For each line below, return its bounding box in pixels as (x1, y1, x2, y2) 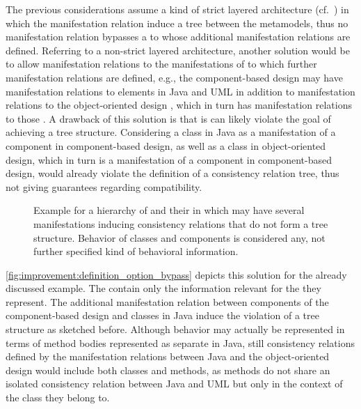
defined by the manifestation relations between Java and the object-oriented (6, 349, 330, 364)
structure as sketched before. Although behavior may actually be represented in (6, 322, 345, 337)
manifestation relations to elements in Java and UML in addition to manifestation (6, 84, 355, 98)
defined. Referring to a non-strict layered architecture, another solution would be (6, 43, 350, 57)
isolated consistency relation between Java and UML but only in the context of (6, 376, 343, 391)
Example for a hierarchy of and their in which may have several (33, 203, 305, 217)
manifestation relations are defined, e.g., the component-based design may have (6, 70, 343, 84)
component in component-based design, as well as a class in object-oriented (6, 138, 326, 153)
